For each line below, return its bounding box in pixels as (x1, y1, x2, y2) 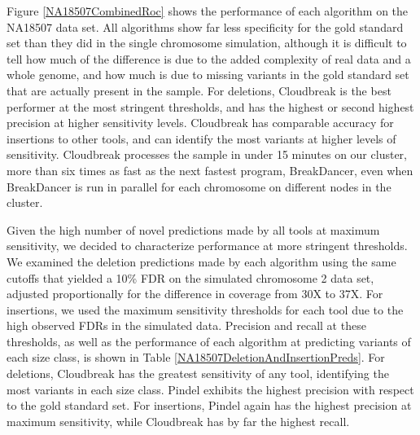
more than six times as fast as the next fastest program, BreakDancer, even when (7, 161, 413, 178)
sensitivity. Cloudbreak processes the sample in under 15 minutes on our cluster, (7, 146, 407, 163)
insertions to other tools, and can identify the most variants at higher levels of (7, 130, 396, 147)
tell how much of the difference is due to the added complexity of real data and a (7, 50, 411, 67)
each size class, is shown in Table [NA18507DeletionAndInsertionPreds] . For (7, 349, 385, 366)
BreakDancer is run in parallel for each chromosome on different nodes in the (7, 178, 392, 195)
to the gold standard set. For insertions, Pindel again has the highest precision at (7, 397, 412, 414)
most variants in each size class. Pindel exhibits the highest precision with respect (7, 380, 414, 398)
